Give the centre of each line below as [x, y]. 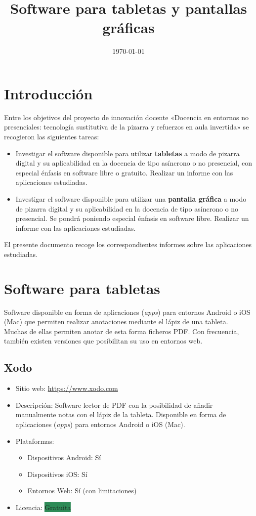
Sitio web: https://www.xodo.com [67, 388]
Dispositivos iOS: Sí [57, 474]
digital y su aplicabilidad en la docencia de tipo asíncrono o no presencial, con [134, 163]
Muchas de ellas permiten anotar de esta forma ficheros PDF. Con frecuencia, [122, 331]
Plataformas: [35, 441]
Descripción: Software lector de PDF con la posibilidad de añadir [114, 405]
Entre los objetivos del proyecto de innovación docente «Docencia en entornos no [126, 117]
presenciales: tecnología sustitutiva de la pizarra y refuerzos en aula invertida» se [127, 127]
